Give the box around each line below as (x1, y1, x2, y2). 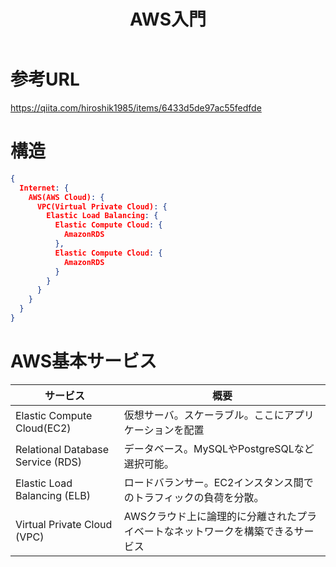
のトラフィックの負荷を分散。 (123, 490, 265, 504)
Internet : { (19, 183, 70, 193)
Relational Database (15, 442, 110, 456)
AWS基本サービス (10, 350, 158, 373)
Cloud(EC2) (15, 421, 72, 435)
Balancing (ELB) (15, 488, 91, 502)
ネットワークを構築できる (173, 524, 295, 538)
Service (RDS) (15, 455, 83, 469)
